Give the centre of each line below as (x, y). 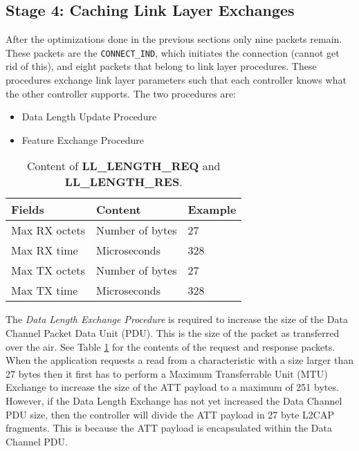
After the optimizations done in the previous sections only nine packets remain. (174, 39)
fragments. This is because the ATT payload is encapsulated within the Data (169, 428)
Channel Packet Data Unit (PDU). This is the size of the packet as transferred (173, 333)
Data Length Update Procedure (89, 117)
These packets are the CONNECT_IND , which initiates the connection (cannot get (173, 52)
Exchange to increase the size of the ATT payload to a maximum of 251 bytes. (172, 387)
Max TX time (45, 291)
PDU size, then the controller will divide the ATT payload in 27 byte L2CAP (170, 414)
